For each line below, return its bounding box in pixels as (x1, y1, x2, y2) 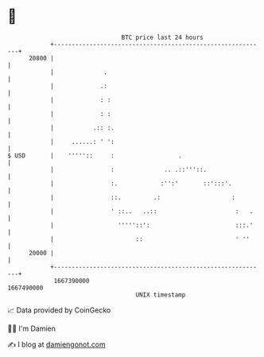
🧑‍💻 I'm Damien (7, 324, 56, 333)
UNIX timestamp (135, 290, 186, 299)
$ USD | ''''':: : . (7, 151, 182, 160)
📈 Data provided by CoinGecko (7, 305, 111, 315)
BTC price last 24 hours (121, 33, 204, 41)
